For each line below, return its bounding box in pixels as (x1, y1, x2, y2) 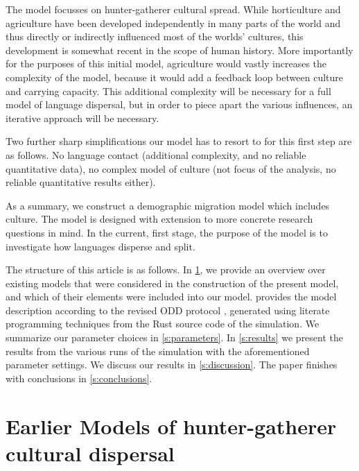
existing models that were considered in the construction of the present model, (6, 275, 339, 290)
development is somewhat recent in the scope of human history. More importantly (6, 42, 353, 57)
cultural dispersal (6, 438, 175, 467)
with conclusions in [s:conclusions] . (6, 370, 152, 385)
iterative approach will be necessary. (6, 110, 159, 125)
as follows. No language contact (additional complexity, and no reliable (6, 147, 306, 162)
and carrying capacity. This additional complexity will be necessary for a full (6, 83, 331, 98)
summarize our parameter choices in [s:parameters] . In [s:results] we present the (6, 330, 344, 345)
